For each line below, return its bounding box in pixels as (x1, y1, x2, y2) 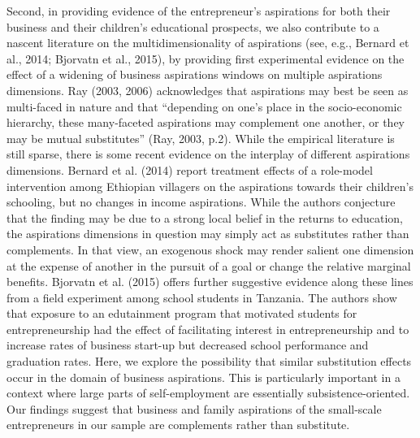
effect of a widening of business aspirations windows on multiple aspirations (6, 66, 383, 83)
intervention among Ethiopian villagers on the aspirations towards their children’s (6, 177, 414, 194)
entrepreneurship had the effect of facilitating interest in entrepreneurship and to (6, 320, 409, 337)
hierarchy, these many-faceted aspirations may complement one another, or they (6, 114, 405, 131)
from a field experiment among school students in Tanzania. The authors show (6, 288, 397, 306)
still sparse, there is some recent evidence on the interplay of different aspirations (6, 145, 410, 163)
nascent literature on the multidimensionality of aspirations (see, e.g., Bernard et (6, 34, 409, 51)
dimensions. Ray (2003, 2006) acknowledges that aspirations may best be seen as (6, 81, 409, 98)
